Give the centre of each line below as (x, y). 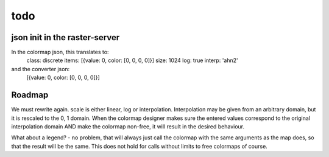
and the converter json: (41, 69)
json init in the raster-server (65, 37)
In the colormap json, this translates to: (60, 52)
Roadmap (30, 95)
